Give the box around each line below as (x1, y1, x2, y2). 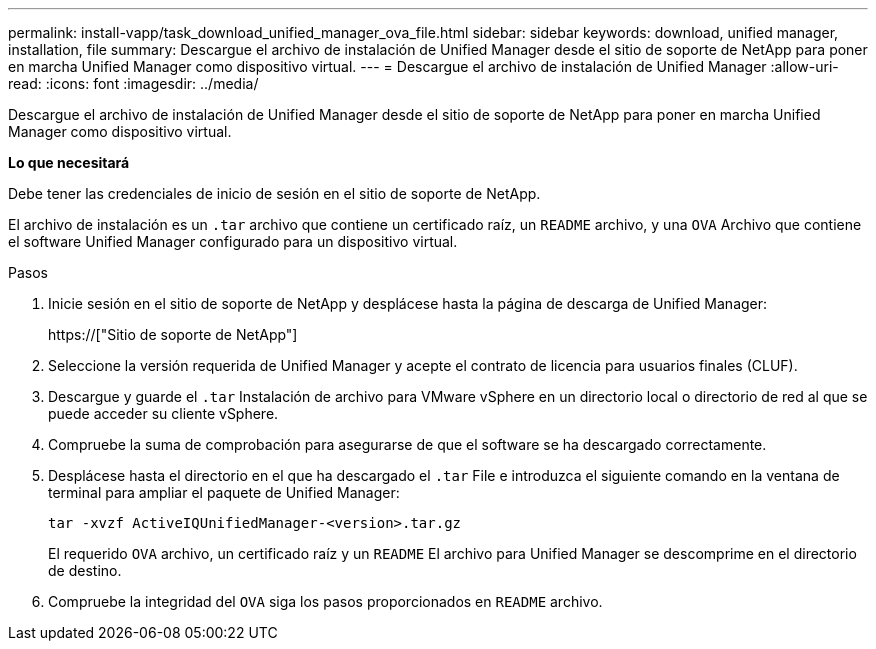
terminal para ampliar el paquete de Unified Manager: (48, 484, 400, 501)
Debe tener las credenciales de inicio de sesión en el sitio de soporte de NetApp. (8, 185, 541, 202)
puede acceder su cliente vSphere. (48, 405, 279, 422)
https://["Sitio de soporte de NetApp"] (48, 326, 298, 343)
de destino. (48, 562, 122, 579)
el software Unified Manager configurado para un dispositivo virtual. (8, 233, 458, 250)
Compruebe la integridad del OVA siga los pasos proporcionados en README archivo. (48, 593, 603, 610)
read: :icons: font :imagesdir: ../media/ (8, 75, 259, 92)
